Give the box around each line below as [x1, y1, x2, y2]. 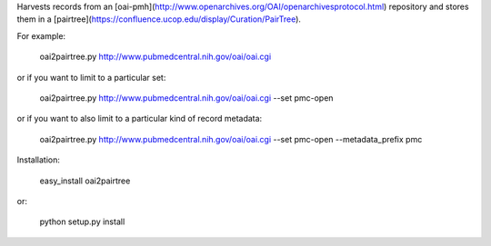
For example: [16, 30, 66, 41]
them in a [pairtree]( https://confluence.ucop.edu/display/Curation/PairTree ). [16, 14, 302, 25]
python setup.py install [39, 216, 125, 227]
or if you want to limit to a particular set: [16, 72, 166, 83]
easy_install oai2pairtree [39, 175, 131, 186]
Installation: [16, 154, 61, 165]
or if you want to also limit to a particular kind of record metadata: [16, 113, 263, 124]
